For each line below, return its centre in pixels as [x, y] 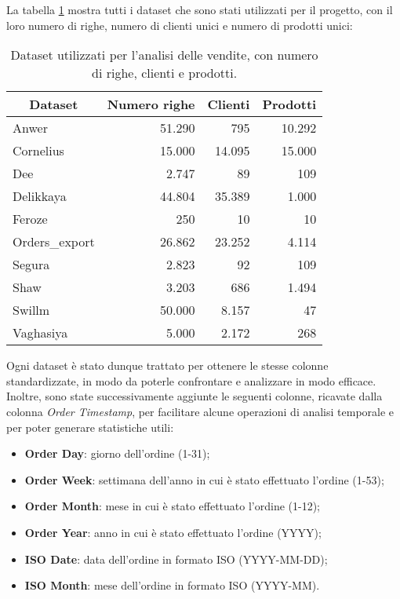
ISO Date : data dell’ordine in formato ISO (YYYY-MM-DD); [176, 559]
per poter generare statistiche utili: [90, 427]
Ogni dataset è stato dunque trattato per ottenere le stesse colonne [167, 365]
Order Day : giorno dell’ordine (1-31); [117, 453]
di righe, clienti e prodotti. [165, 73]
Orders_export [54, 242]
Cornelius [38, 151]
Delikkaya [40, 196]
